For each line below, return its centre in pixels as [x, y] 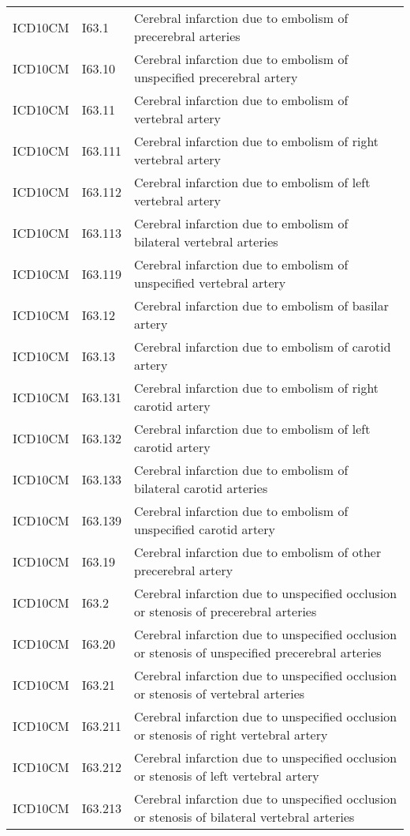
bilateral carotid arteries [201, 488]
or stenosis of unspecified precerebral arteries [258, 652]
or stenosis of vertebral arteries [220, 693]
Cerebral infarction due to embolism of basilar [262, 305]
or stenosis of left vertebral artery [227, 776]
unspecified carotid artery [205, 529]
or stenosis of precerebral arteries [225, 611]
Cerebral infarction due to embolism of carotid [263, 346]
